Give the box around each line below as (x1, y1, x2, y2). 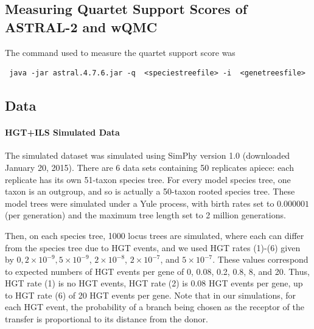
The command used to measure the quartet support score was (5, 46, 235, 58)
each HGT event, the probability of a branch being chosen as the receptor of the (5, 300, 304, 313)
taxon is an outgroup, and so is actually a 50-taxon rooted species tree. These (5, 185, 295, 198)
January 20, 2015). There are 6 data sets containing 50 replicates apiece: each (5, 161, 294, 173)
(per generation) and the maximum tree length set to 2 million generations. (5, 209, 286, 221)
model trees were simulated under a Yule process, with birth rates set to (5, 196, 274, 209)
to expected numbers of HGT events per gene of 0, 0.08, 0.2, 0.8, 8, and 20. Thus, (5, 265, 310, 277)
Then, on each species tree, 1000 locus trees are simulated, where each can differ (5, 229, 304, 241)
